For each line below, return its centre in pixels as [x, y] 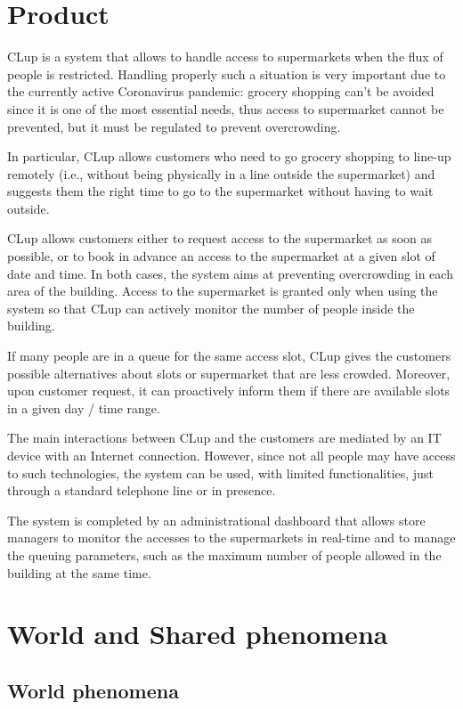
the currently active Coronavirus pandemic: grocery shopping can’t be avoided [221, 91]
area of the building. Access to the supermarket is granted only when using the [223, 291]
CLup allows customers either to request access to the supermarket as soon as [220, 238]
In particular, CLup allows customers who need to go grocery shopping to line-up [229, 156]
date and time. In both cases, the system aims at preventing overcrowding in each [230, 273]
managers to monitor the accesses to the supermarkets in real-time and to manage [231, 538]
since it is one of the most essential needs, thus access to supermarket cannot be [226, 108]
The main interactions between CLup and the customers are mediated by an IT [224, 438]
